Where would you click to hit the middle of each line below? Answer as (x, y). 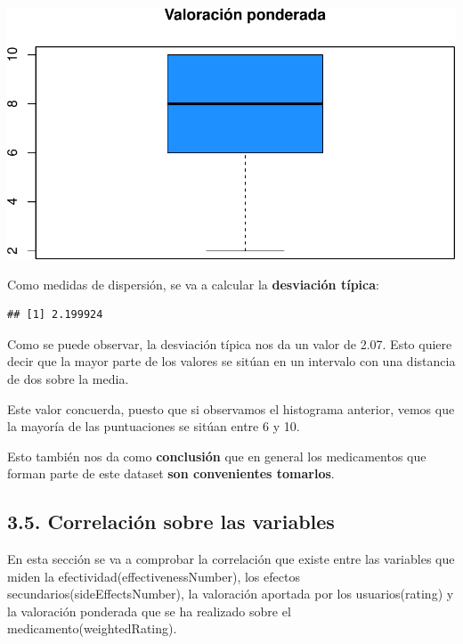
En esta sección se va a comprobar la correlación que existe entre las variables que (231, 559)
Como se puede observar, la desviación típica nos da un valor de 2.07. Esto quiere (230, 343)
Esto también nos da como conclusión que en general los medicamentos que (217, 456)
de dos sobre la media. (68, 378)
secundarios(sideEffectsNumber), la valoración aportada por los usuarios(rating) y (231, 594)
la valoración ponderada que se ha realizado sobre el (149, 611)
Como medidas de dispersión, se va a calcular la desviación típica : (193, 284)
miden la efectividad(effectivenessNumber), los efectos (154, 576)
